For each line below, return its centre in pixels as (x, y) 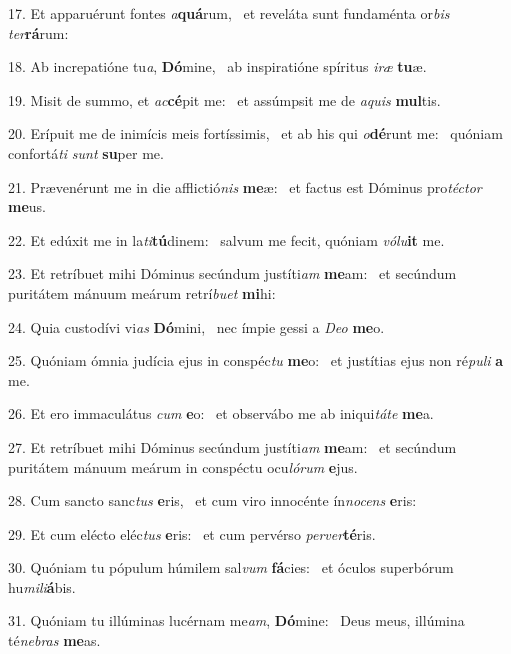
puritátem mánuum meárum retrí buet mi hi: (142, 292)
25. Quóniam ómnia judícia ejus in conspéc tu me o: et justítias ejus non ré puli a (256, 360)
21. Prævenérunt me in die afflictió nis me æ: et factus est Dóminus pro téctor (245, 186)
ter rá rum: (38, 32)
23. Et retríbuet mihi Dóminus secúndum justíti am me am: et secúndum (232, 273)
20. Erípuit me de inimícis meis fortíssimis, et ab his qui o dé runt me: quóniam (255, 133)
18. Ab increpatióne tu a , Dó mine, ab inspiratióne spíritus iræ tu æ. (217, 66)
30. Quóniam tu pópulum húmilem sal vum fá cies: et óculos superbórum (231, 567)
